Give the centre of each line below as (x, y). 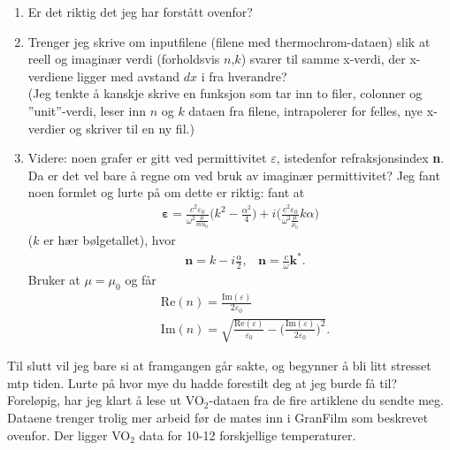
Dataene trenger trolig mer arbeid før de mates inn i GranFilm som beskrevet (218, 418)
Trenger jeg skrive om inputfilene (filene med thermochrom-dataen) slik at (229, 41)
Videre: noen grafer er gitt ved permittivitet (147, 158)
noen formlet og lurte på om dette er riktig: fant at (166, 192)
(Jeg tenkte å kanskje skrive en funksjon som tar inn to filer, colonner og (225, 93)
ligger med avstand (129, 76)
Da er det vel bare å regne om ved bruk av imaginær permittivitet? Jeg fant (234, 175)
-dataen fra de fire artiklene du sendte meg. (326, 400)
